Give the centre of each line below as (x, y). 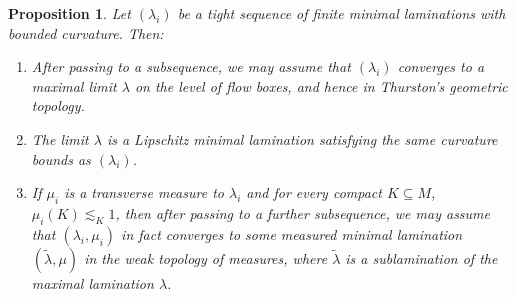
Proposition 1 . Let (69, 13)
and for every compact (314, 192)
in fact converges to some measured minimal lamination (292, 233)
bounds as (61, 158)
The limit (60, 138)
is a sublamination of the (421, 257)
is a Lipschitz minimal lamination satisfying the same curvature (302, 138)
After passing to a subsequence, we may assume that (191, 66)
